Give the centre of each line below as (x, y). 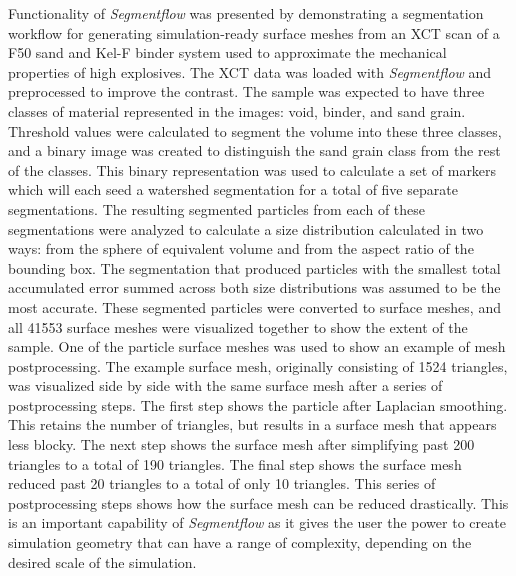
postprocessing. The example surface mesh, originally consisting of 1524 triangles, (258, 365)
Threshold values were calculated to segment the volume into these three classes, (255, 130)
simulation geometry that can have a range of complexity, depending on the (240, 542)
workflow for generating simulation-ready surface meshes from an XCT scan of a (254, 32)
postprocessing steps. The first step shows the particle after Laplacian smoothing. (258, 404)
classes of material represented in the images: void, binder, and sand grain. (237, 110)
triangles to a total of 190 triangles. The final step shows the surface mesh (235, 463)
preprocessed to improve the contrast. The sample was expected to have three (246, 91)
